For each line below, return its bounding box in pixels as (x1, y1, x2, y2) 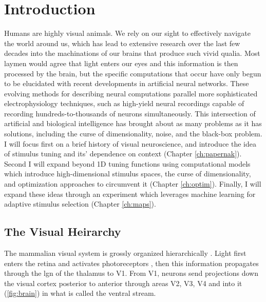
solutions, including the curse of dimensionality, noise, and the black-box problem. (4, 128, 262, 139)
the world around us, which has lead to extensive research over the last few (4, 37, 240, 48)
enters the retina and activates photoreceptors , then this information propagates (4, 257, 259, 268)
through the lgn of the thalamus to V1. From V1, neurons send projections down (4, 268, 258, 278)
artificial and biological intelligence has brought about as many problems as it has (4, 118, 262, 129)
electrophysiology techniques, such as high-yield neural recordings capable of (4, 98, 244, 109)
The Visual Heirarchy (4, 224, 121, 239)
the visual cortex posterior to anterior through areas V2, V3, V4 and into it (4, 277, 242, 288)
